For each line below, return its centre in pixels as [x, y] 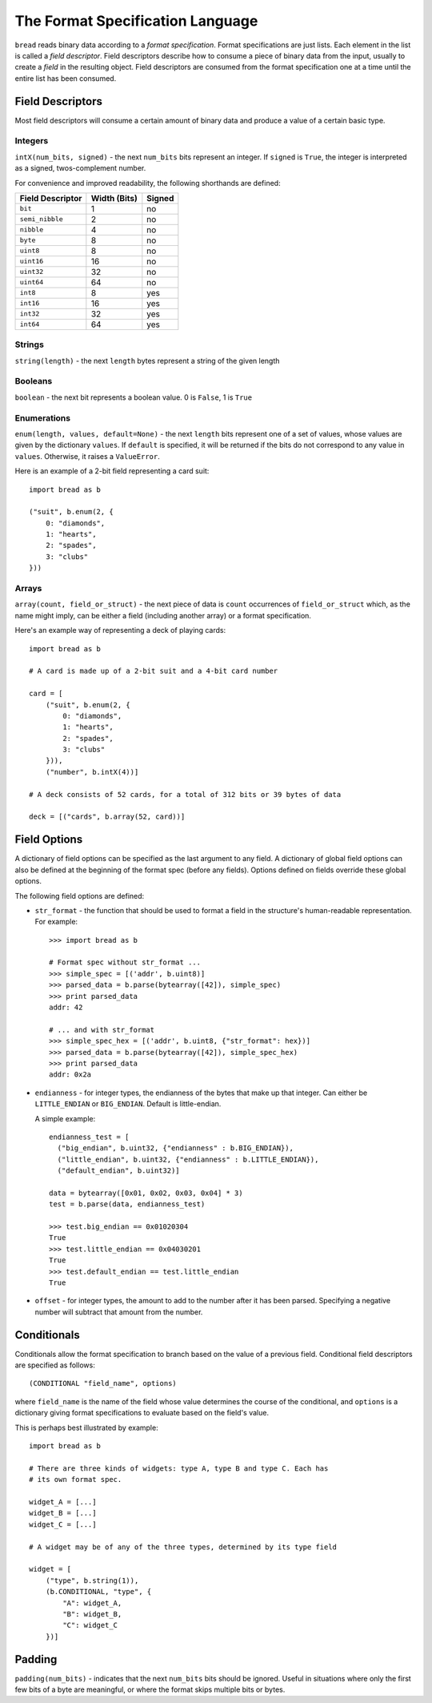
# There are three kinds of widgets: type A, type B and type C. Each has [179, 1468]
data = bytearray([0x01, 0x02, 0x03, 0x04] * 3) [146, 1193]
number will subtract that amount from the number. [119, 1312]
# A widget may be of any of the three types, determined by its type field [183, 1547]
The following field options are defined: [80, 896]
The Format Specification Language [136, 21]
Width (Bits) [114, 198]
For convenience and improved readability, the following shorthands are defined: [148, 183]
